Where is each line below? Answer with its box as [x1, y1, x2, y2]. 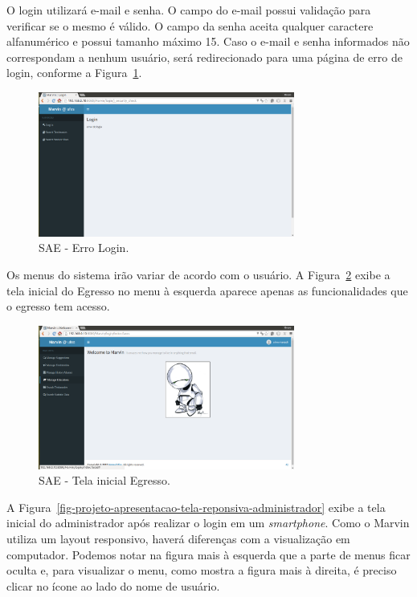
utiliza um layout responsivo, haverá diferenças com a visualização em [6, 530, 350, 546]
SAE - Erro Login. [39, 239, 129, 256]
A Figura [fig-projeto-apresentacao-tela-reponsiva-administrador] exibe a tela [6, 498, 386, 515]
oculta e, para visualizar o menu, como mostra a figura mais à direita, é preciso [6, 562, 397, 579]
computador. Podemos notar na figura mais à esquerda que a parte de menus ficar [6, 546, 411, 562]
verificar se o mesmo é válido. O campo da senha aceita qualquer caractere [6, 17, 374, 34]
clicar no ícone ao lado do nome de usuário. [6, 577, 220, 594]
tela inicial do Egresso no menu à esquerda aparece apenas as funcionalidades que [6, 282, 408, 298]
